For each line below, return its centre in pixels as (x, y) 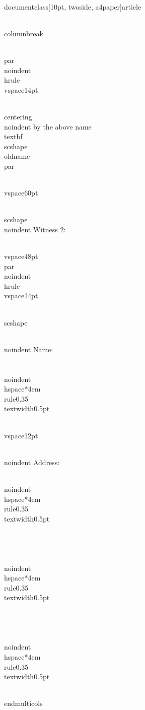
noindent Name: (29, 349)
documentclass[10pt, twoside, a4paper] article (73, 6)
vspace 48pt (21, 256)
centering (18, 116)
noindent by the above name (48, 126)
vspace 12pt (21, 435)
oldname (17, 156)
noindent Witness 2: (35, 229)
